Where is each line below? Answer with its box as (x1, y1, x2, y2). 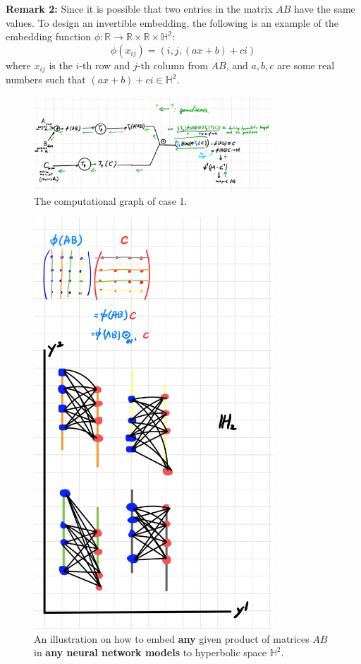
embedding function (6, 29, 91, 44)
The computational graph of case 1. (34, 193, 188, 208)
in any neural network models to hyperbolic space (34, 645, 267, 660)
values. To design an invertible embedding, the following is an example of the (6, 15, 338, 30)
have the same (294, 1, 355, 16)
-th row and (79, 57, 130, 72)
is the (49, 57, 73, 72)
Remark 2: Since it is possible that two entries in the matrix (6, 1, 273, 16)
